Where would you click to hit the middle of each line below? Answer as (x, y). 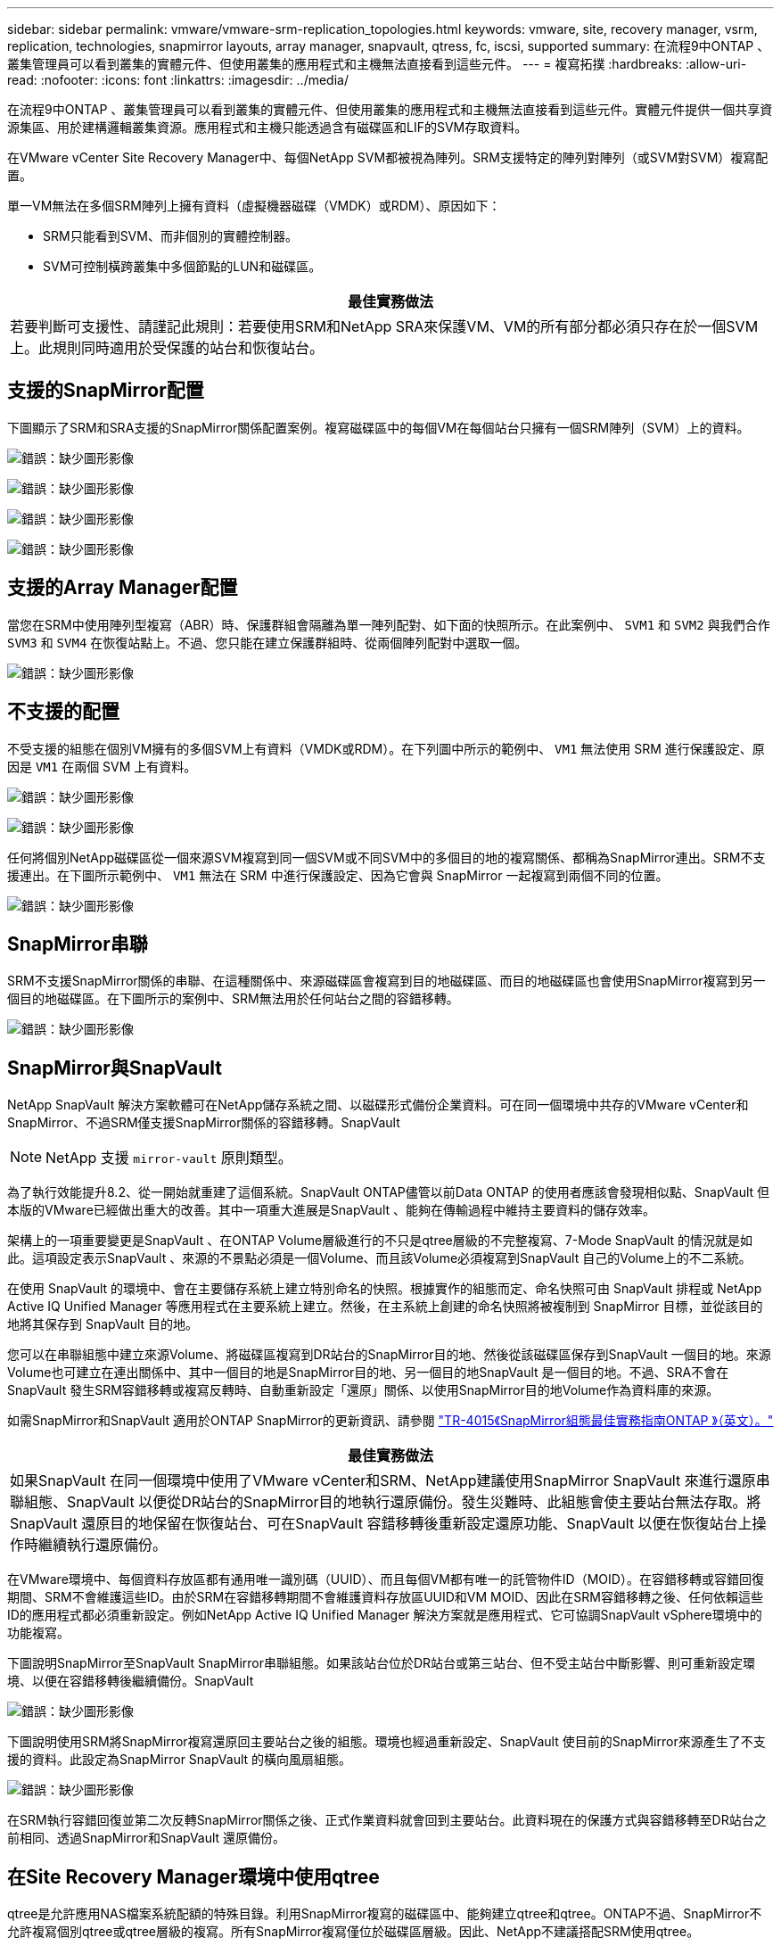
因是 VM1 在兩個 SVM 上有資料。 (102, 766)
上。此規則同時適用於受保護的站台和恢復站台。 (167, 348)
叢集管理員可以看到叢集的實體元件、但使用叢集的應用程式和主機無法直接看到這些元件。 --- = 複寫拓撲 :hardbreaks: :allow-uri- (377, 64)
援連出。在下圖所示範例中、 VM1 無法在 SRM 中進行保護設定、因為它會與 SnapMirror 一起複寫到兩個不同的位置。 (338, 875)
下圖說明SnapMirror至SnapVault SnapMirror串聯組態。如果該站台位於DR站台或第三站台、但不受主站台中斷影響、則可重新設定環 (382, 1663)
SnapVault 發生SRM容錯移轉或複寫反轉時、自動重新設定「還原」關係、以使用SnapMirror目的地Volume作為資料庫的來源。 (363, 1390)
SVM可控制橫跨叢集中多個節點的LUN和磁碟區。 (182, 266)
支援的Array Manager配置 (123, 588)
